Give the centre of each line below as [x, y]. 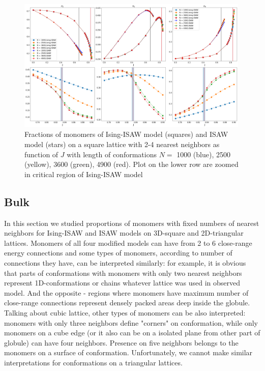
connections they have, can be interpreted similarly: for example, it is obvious [125, 262]
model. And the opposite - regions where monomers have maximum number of [126, 292]
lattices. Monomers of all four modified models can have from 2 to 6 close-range [128, 242]
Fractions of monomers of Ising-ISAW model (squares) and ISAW [126, 134]
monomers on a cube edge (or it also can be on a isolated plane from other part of [132, 333]
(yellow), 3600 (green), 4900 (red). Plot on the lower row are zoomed [131, 164]
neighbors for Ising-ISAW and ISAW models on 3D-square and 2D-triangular [124, 233]
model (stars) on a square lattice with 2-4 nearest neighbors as [122, 144]
